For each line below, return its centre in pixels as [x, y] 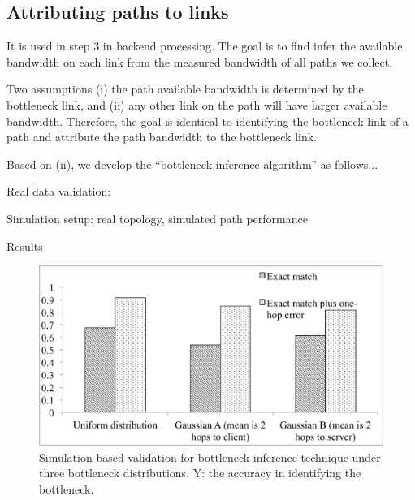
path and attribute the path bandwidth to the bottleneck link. [162, 137]
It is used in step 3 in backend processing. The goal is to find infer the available [205, 46]
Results [25, 246]
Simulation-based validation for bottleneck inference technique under [210, 457]
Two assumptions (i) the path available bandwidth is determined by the [185, 89]
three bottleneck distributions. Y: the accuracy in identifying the [200, 473]
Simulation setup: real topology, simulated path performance [157, 218]
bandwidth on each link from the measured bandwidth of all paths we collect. [200, 61]
